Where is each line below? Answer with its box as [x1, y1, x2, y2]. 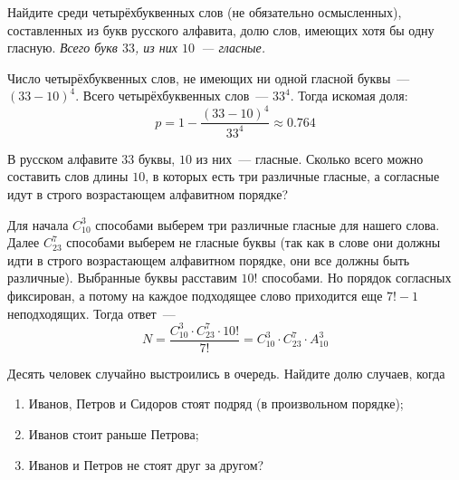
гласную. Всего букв [7, 38, 118, 57]
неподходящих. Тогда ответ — [7, 303, 176, 322]
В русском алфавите [7, 149, 118, 168]
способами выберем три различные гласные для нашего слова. [95, 215, 440, 234]
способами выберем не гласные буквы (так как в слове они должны [66, 233, 441, 252]
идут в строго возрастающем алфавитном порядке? [7, 185, 289, 204]
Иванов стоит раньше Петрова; [28, 424, 199, 443]
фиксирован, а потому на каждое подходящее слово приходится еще [7, 286, 383, 305]
